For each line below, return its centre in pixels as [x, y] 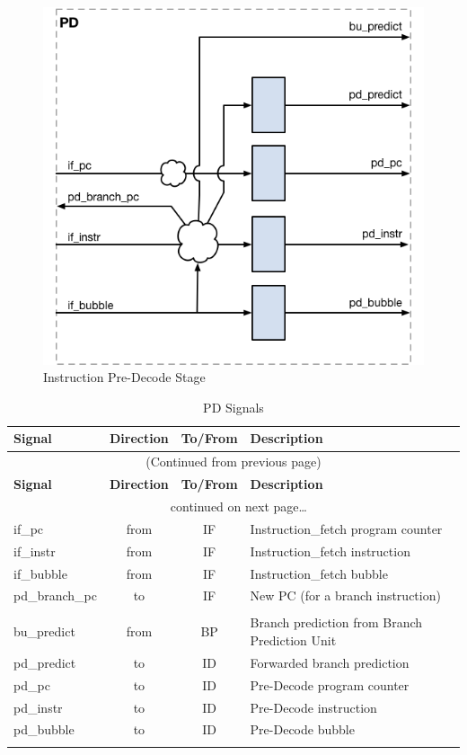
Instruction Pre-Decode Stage [124, 377]
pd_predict [45, 662]
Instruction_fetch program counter [346, 528]
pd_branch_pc [56, 595]
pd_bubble [44, 729]
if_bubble [40, 573]
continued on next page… [238, 506]
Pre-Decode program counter [330, 684]
